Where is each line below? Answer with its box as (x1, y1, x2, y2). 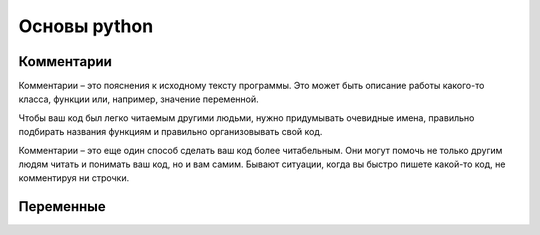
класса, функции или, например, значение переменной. (18, 93, 259, 105)
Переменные (18, 198, 107, 215)
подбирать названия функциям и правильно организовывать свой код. (18, 126, 323, 138)
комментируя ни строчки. (18, 172, 130, 184)
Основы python (18, 15, 154, 37)
